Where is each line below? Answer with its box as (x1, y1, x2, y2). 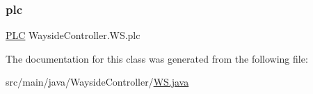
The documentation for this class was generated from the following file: (6, 51, 308, 65)
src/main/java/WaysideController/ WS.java (6, 75, 189, 89)
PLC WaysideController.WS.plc (6, 28, 141, 42)
